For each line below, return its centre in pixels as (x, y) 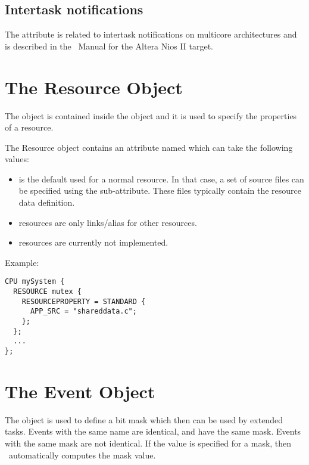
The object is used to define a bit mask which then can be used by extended (144, 419)
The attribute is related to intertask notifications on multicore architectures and (151, 34)
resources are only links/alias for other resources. (108, 222)
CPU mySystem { (35, 282)
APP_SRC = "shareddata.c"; (83, 311)
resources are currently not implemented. (93, 242)
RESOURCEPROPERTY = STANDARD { (84, 301)
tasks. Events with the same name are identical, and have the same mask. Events (153, 431)
